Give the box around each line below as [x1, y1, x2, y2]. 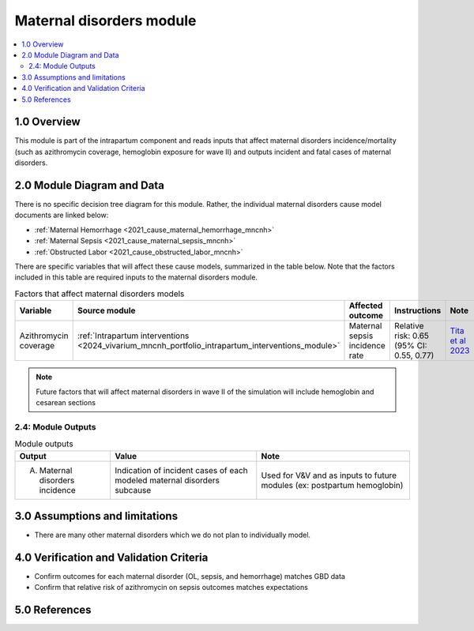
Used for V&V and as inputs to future [261, 470, 397, 481]
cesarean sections [36, 397, 96, 407]
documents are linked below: [14, 210, 109, 220]
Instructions [393, 305, 442, 316]
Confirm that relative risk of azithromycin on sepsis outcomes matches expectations [34, 583, 308, 592]
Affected [348, 300, 383, 311]
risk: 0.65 [393, 330, 430, 341]
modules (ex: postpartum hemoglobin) [261, 479, 404, 490]
